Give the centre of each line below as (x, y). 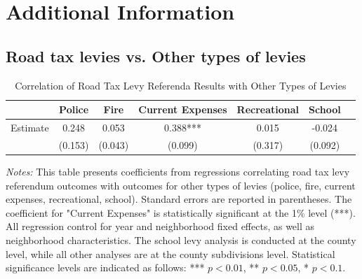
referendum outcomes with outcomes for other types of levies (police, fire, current (181, 185)
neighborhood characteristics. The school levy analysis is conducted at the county (181, 239)
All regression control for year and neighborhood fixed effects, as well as (160, 226)
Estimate (30, 128)
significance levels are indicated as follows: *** (105, 267)
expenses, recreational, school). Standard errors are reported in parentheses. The (179, 199)
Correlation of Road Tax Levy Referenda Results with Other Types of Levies (181, 85)
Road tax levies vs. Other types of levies (156, 56)
